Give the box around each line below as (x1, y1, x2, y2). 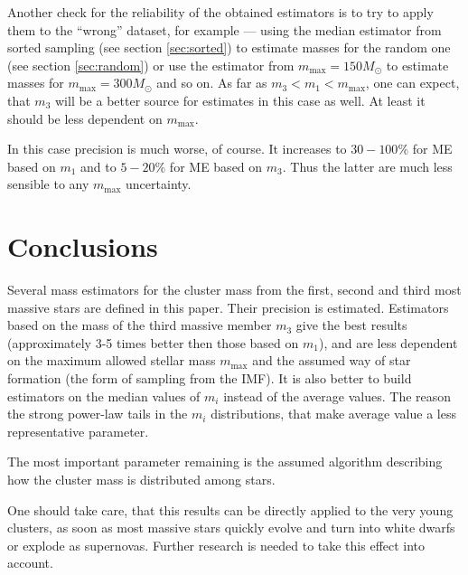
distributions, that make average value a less (211, 404, 456, 423)
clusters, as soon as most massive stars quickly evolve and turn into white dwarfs (7, 518, 455, 537)
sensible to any (7, 174, 89, 193)
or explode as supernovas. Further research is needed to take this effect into (7, 535, 426, 554)
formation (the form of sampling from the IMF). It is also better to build (7, 369, 412, 388)
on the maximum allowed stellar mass (7, 351, 216, 370)
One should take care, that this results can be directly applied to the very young (7, 500, 454, 519)
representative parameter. (7, 421, 149, 440)
